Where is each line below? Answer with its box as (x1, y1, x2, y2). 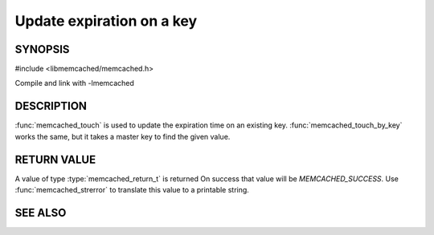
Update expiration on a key (14, 12, 198, 30)
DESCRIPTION (14, 99, 88, 113)
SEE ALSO (14, 205, 67, 220)
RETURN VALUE (14, 152, 96, 166)
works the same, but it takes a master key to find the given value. (14, 132, 231, 141)
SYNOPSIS (14, 43, 70, 56)
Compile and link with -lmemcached (14, 79, 134, 88)
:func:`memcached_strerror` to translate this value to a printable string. (14, 185, 249, 195)
